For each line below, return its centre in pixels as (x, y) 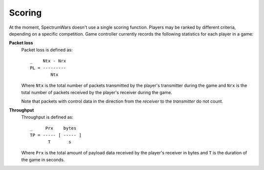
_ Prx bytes (53, 128)
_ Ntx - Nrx (48, 61)
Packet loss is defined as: (47, 50)
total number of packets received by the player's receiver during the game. (97, 92)
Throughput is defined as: (47, 117)
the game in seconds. (43, 160)
